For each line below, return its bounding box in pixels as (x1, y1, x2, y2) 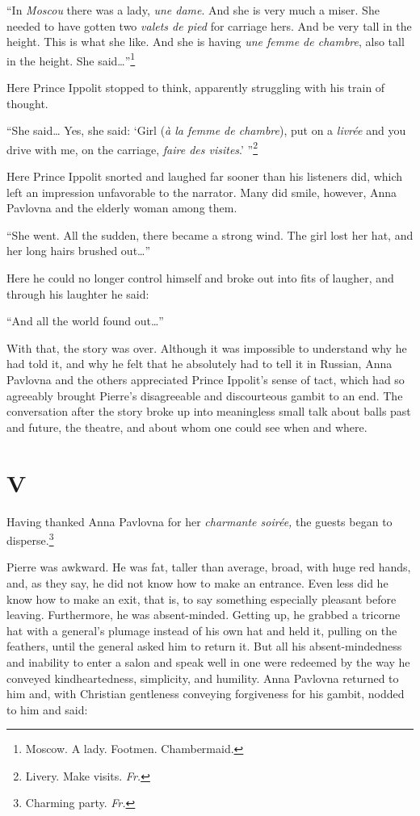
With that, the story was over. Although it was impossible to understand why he (6, 339, 407, 356)
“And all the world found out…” (6, 312, 164, 329)
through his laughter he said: (6, 285, 149, 302)
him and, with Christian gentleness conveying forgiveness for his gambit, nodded (6, 685, 405, 702)
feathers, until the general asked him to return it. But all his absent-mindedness (6, 638, 402, 655)
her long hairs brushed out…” (6, 242, 151, 259)
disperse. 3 (6, 529, 54, 548)
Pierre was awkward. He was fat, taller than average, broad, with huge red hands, (6, 559, 411, 575)
